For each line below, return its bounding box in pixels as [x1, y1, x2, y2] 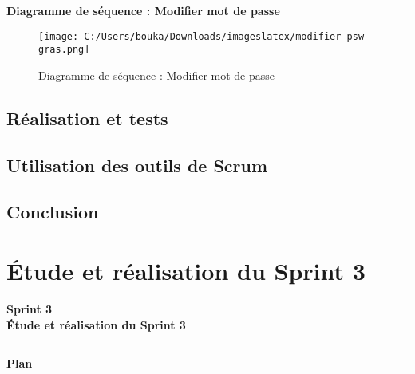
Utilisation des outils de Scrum [6, 152, 268, 177]
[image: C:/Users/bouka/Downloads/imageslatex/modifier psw [38, 30, 365, 42]
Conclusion [6, 199, 99, 224]
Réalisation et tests [6, 105, 168, 130]
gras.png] [38, 44, 90, 56]
